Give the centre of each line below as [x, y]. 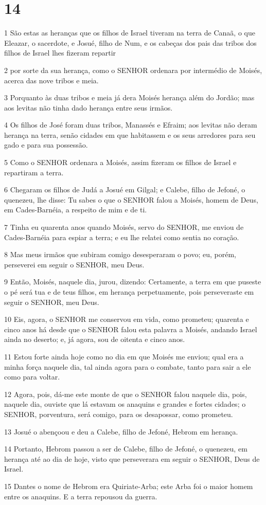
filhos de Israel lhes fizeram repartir [60, 53]
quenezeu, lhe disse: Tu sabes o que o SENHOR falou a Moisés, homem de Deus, [131, 199]
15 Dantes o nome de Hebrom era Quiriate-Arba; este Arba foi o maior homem [129, 486]
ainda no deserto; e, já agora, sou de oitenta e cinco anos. [95, 339]
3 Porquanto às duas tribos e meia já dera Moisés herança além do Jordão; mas [129, 97]
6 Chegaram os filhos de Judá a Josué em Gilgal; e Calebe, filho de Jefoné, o [125, 190]
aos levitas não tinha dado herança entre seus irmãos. [88, 107]
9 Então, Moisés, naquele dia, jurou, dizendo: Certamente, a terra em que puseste [133, 282]
